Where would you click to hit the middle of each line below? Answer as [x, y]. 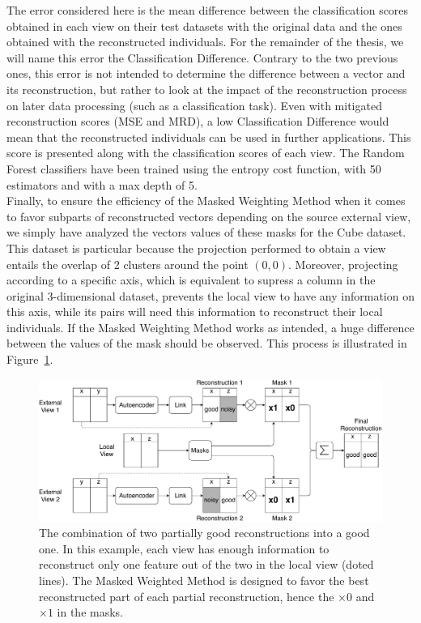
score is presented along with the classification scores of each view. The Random [206, 153]
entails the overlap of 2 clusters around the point [128, 264]
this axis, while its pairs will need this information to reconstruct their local [195, 311]
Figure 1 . [30, 359]
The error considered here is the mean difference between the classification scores [208, 10]
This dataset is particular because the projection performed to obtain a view [196, 247]
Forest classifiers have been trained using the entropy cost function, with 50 [194, 168]
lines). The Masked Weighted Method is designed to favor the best [204, 580]
